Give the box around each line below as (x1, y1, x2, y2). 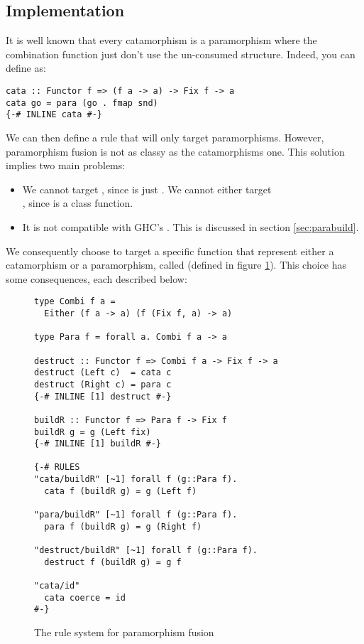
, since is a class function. (22, 195, 133, 210)
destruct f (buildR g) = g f (44, 557, 182, 567)
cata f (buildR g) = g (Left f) (44, 485, 197, 496)
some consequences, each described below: (6, 271, 187, 286)
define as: (6, 60, 46, 75)
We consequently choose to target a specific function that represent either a (6, 243, 334, 258)
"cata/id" (34, 581, 80, 591)
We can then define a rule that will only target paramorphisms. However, (6, 129, 324, 144)
